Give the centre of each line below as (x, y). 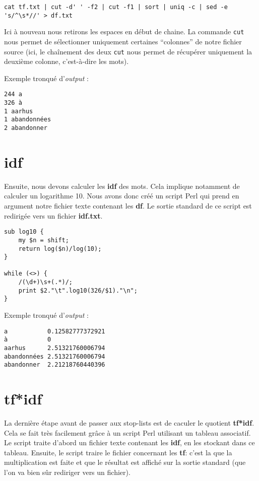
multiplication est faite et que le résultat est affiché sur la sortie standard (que (125, 462)
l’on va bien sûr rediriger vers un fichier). (67, 472)
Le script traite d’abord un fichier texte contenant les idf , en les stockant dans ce (129, 442)
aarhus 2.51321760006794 (55, 348)
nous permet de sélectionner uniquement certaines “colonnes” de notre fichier (123, 41)
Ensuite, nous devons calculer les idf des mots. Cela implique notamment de (122, 186)
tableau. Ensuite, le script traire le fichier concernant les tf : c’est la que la (118, 452)
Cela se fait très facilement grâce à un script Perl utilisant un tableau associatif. (127, 432)
